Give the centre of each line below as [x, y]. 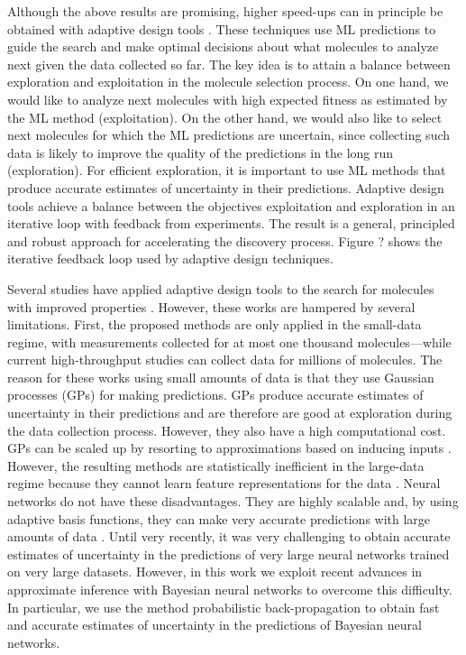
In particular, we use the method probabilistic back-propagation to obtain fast [224, 607]
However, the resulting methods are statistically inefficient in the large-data [216, 465]
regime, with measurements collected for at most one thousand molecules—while [229, 341]
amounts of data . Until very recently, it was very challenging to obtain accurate [229, 536]
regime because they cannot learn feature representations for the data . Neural [224, 483]
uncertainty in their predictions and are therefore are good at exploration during [230, 413]
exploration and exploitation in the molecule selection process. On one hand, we [228, 82]
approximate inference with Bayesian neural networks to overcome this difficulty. [230, 589]
